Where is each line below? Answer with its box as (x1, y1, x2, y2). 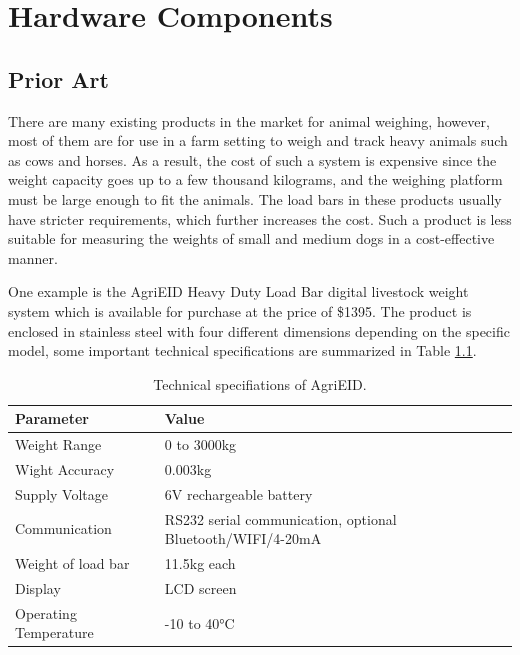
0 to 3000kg (164, 434, 237, 455)
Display (15, 577, 61, 598)
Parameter (15, 408, 89, 429)
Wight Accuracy (15, 458, 115, 479)
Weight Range (15, 434, 102, 455)
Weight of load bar (15, 553, 130, 574)
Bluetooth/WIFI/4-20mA (164, 528, 322, 549)
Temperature (15, 622, 94, 643)
